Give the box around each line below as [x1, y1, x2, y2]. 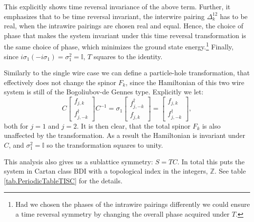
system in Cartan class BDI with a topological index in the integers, [4, 166, 208, 176]
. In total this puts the [177, 156, 245, 166]
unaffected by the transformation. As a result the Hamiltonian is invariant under [4, 130, 246, 140]
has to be [220, 11, 248, 21]
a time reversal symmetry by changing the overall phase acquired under [15, 208, 230, 219]
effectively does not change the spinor [4, 77, 116, 87]
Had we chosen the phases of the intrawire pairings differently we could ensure [15, 199, 250, 209]
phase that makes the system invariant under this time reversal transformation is [4, 30, 246, 40]
